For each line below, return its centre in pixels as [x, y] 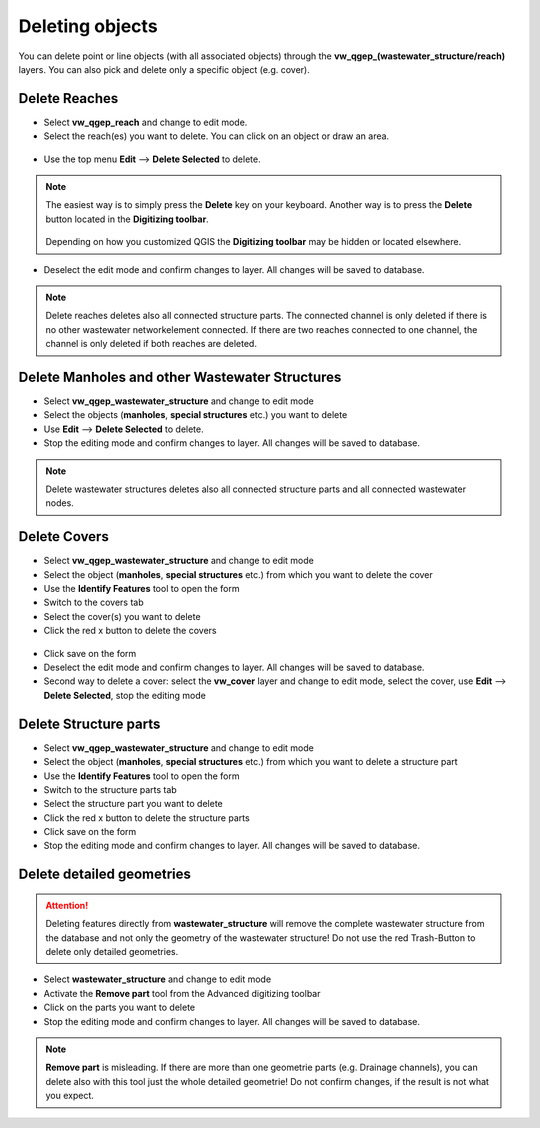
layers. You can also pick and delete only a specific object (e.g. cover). [164, 69]
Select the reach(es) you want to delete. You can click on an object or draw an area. [216, 136]
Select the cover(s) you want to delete [122, 616]
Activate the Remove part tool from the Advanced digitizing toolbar [182, 993]
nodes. [59, 503]
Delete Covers [63, 536]
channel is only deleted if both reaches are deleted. [151, 344]
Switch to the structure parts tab [110, 789]
